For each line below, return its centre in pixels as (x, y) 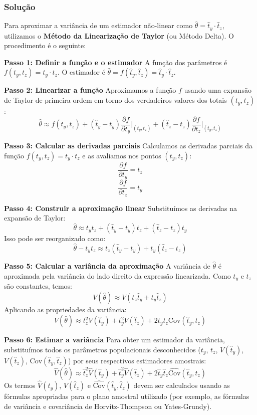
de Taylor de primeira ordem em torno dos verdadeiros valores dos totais (115, 100)
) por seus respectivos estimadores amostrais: (137, 360)
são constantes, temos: (38, 286)
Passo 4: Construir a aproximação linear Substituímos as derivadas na (120, 208)
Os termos (20, 385)
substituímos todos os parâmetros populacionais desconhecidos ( (102, 349)
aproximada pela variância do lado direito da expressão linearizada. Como (117, 275)
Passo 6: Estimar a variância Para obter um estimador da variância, (114, 340)
